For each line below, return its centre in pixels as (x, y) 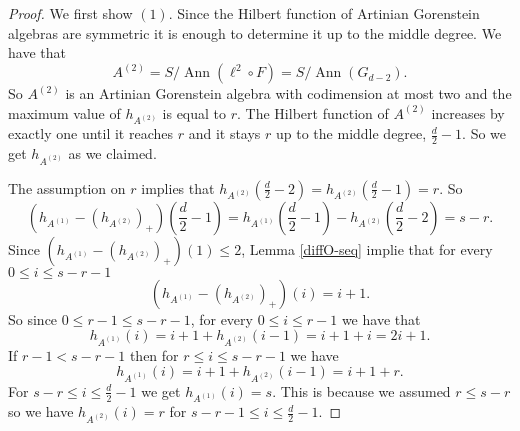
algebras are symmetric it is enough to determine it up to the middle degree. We (255, 32)
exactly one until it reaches (90, 133)
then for (154, 354)
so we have (41, 411)
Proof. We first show (70, 13)
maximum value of (64, 112)
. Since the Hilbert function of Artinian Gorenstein (324, 13)
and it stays (224, 133)
